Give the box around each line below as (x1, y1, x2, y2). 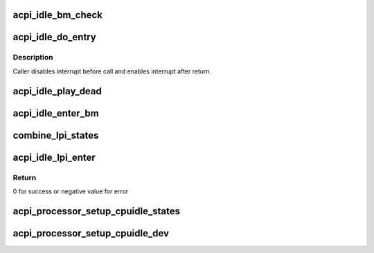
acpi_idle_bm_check (12, 9, 103, 21)
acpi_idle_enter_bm (12, 107, 100, 119)
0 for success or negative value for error (12, 187, 128, 195)
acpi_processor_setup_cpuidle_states (12, 205, 180, 217)
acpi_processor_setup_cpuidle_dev (12, 227, 170, 239)
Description (12, 53, 53, 62)
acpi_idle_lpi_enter (12, 151, 96, 163)
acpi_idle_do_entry (12, 31, 96, 43)
